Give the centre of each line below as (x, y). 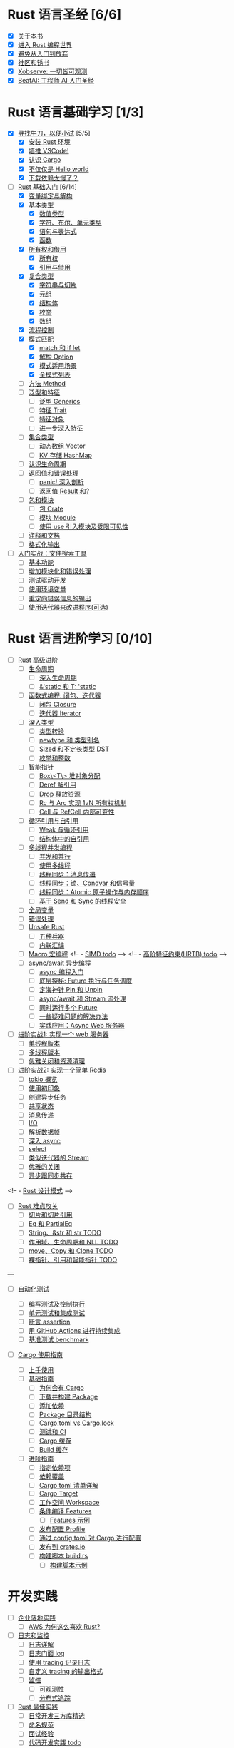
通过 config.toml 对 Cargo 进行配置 (90, 1538)
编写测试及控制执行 (57, 1304)
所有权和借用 (47, 250)
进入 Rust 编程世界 (45, 45)
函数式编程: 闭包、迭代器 (65, 695)
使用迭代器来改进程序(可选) (68, 607)
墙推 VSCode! (49, 151)
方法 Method (47, 383)
